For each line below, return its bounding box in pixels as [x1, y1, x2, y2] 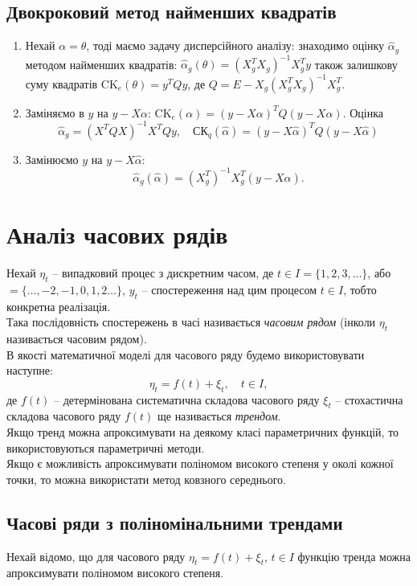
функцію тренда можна [297, 547, 411, 564]
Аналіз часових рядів [6, 218, 228, 251]
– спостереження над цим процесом [141, 281, 317, 297]
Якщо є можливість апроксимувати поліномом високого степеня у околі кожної [6, 455, 394, 472]
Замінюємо [25, 150, 79, 167]
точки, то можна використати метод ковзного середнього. [6, 470, 287, 487]
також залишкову [314, 55, 398, 72]
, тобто [343, 281, 377, 297]
